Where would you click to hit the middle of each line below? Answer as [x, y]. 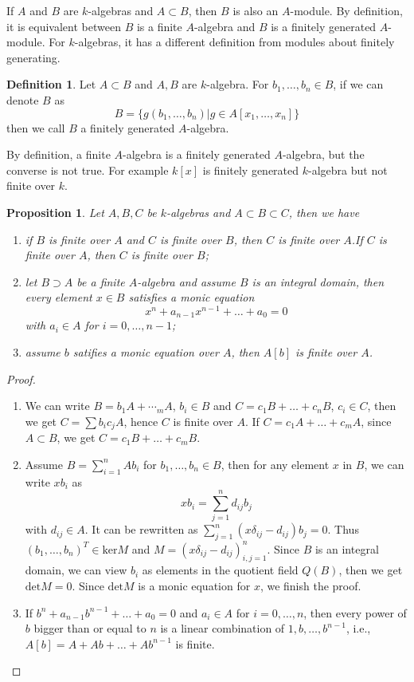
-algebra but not [348, 170]
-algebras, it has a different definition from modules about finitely [234, 42]
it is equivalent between [64, 26]
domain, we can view [76, 570]
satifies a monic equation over [146, 352]
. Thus [343, 529]
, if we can [358, 84]
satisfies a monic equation [191, 297]
